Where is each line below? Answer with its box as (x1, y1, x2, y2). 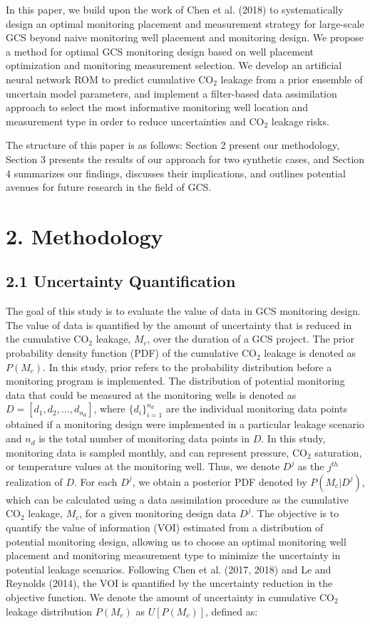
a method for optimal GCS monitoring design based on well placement (6, 43, 314, 58)
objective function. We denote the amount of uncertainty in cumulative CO (6, 589, 334, 604)
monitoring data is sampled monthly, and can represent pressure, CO (6, 444, 307, 459)
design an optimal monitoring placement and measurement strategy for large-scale (6, 16, 364, 31)
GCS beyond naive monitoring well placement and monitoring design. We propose (6, 30, 364, 45)
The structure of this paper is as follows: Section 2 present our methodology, (6, 137, 340, 152)
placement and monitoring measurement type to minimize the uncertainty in (6, 548, 341, 563)
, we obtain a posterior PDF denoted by (132, 474, 307, 489)
